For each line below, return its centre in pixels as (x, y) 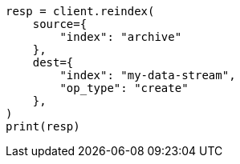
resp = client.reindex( (80, 11)
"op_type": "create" (124, 88)
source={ (60, 24)
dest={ (53, 62)
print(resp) (43, 126)
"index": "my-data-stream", (148, 75)
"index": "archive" (121, 37)
